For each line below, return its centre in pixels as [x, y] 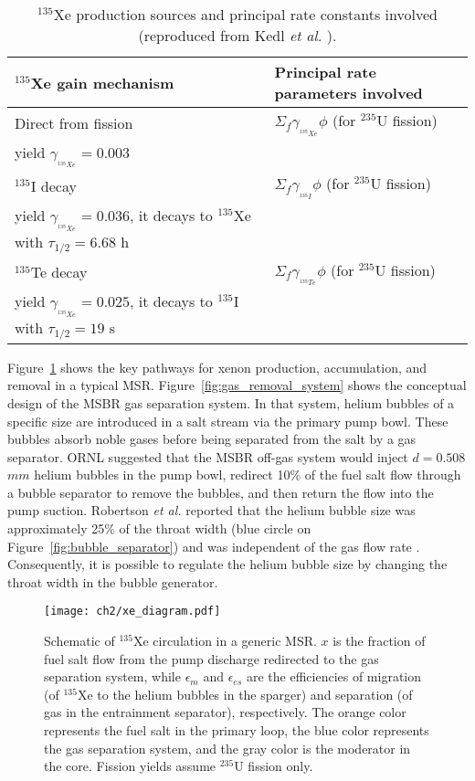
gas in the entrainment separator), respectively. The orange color [225, 712]
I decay [53, 186]
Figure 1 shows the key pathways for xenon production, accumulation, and [217, 367]
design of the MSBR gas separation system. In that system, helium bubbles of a [231, 402]
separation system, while [112, 676]
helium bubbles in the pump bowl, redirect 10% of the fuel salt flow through [248, 475]
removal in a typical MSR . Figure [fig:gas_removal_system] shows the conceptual [237, 385]
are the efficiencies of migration [334, 676]
